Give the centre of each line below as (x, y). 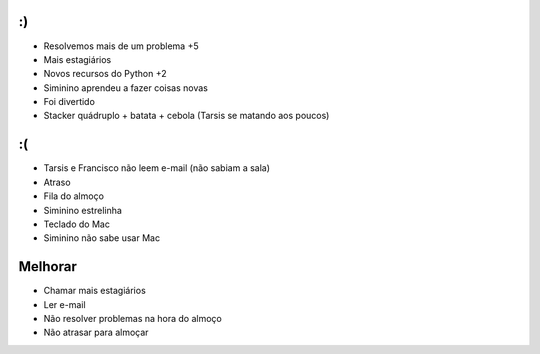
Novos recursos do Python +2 (105, 74)
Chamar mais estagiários (95, 291)
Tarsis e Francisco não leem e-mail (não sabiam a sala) (156, 168)
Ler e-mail (64, 304)
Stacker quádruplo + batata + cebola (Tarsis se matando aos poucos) (186, 116)
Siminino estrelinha (82, 210)
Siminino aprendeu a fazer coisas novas (126, 87)
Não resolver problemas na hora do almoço (132, 319)
